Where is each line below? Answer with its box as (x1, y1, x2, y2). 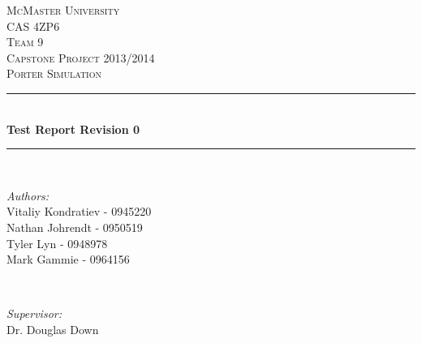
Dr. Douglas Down (6, 320, 99, 337)
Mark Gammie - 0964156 (6, 251, 130, 268)
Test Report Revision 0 (6, 120, 140, 137)
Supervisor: (6, 305, 62, 322)
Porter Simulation (6, 65, 101, 82)
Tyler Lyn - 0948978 (6, 234, 108, 251)
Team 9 (6, 33, 44, 50)
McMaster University (6, 2, 120, 18)
